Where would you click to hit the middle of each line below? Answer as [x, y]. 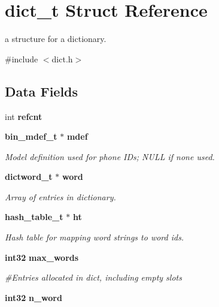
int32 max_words [42, 257]
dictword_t [29, 177]
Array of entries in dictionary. [60, 196]
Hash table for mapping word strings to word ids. [95, 237]
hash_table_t [34, 217]
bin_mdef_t [31, 136]
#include [22, 58]
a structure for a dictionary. [56, 39]
